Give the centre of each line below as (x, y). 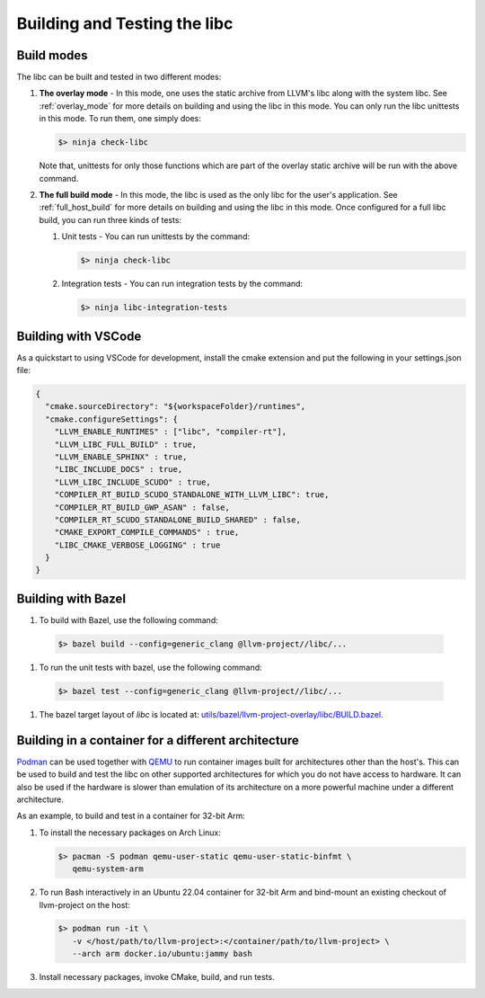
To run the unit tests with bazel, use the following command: (150, 667)
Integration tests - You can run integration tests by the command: (182, 284)
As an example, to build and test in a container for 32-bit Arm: (131, 816)
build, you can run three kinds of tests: (110, 219)
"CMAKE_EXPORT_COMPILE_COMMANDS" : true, (147, 532)
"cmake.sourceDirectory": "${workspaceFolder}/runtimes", (176, 406)
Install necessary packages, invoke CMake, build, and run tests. (157, 977)
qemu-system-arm (108, 869)
